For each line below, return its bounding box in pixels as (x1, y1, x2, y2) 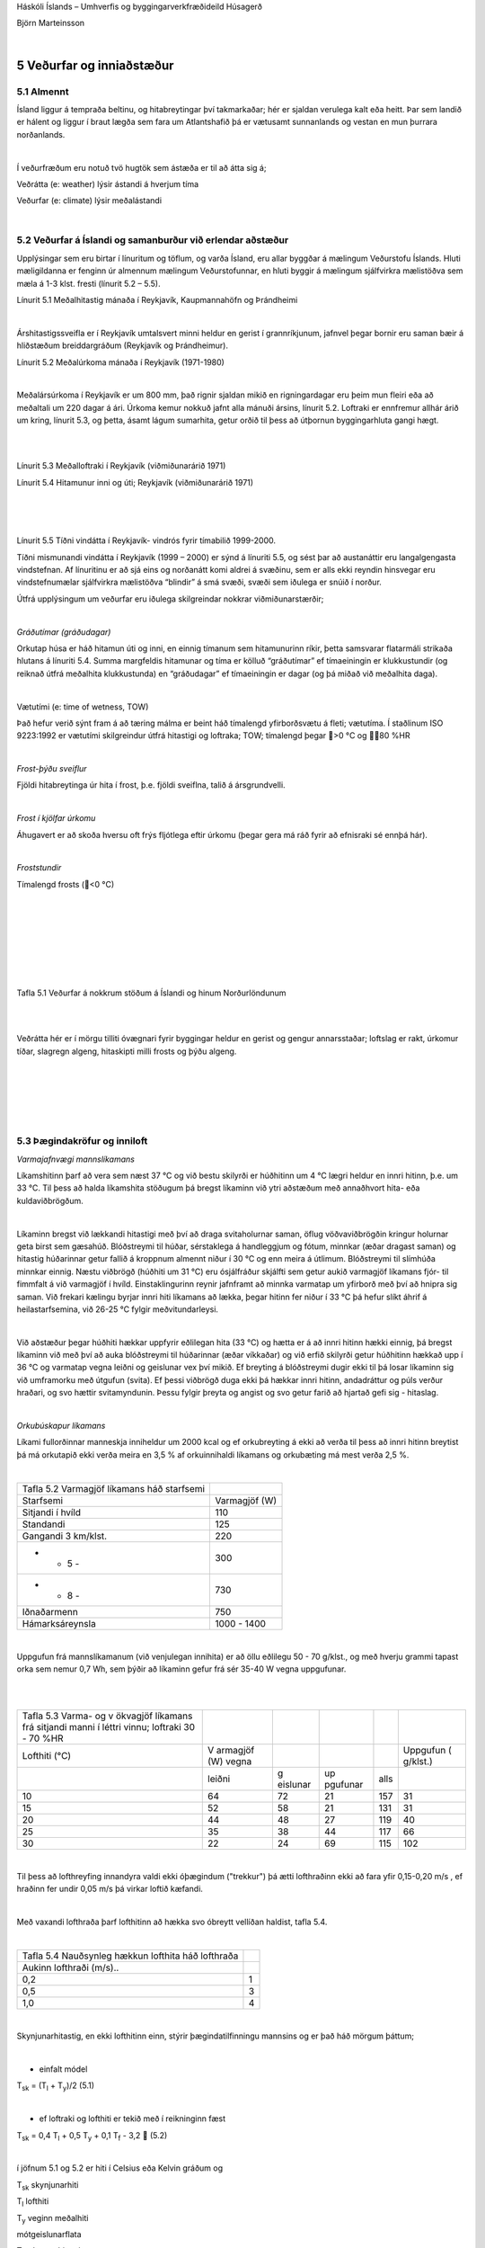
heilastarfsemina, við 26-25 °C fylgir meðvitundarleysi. (16, 1304, 219, 1315)
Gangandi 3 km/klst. (22, 1530, 108, 1542)
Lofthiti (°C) (22, 1749, 72, 1762)
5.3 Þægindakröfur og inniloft (16, 1135, 148, 1147)
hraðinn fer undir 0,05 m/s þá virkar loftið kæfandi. (16, 1884, 204, 1895)
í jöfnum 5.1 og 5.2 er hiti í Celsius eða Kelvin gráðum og (16, 2163, 224, 2173)
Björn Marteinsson (16, 18, 85, 29)
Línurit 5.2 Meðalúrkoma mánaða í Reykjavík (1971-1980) (16, 356, 225, 368)
